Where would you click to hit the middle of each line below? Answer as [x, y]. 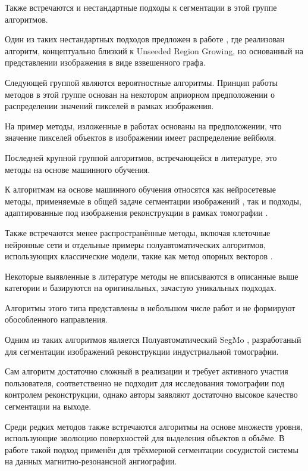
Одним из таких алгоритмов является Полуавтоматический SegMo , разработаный [153, 340]
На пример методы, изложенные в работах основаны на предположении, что [143, 126]
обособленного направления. [56, 319]
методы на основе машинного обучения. [78, 169]
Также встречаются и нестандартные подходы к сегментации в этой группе [141, 7]
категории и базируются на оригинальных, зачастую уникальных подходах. [141, 288]
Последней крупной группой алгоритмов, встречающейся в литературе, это [141, 157]
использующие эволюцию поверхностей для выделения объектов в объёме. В [145, 438]
